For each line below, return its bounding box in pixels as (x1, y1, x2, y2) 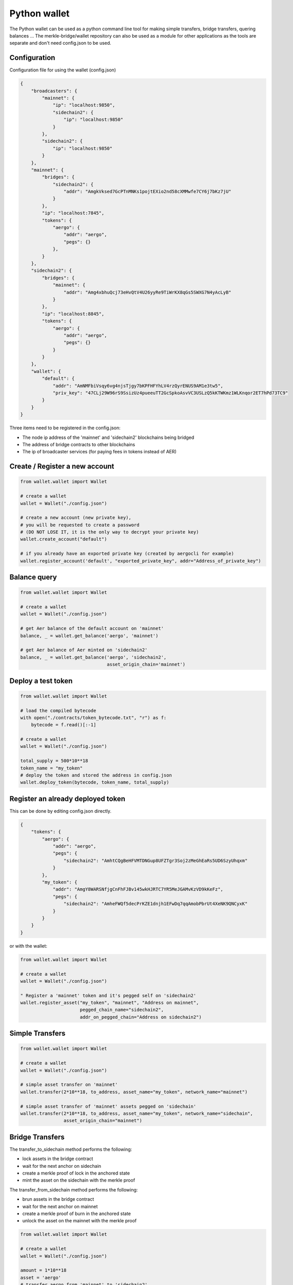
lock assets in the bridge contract (22, 1155, 93, 1162)
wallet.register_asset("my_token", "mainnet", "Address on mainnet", (20, 1000, 199, 1006)
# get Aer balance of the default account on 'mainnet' (20, 626, 164, 632)
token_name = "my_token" (20, 765, 83, 771)
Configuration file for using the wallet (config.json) (9, 67, 116, 73)
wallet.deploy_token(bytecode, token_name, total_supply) (20, 779, 169, 785)
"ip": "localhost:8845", (42, 311, 105, 317)
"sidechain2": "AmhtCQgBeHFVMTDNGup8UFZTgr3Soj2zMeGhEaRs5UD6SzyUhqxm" (63, 857, 248, 864)
